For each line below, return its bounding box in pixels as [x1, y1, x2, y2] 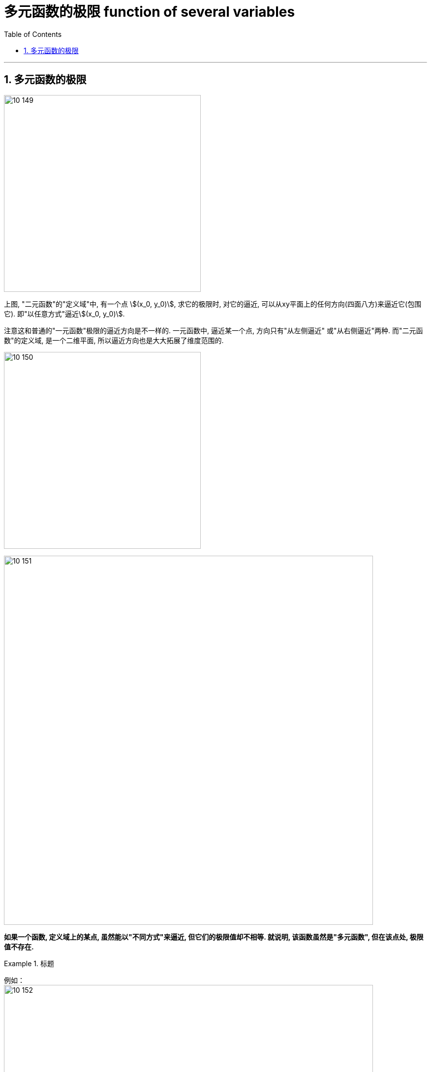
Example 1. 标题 [4, 959, 54, 968]
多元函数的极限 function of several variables [4, 3, 295, 20]
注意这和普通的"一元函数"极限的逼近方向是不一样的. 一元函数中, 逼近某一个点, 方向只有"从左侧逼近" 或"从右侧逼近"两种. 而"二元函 [4, 326, 423, 335]
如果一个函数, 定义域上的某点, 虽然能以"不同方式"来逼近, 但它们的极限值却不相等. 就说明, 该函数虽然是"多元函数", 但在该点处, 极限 [4, 932, 424, 941]
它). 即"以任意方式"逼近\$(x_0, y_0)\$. [4, 309, 125, 318]
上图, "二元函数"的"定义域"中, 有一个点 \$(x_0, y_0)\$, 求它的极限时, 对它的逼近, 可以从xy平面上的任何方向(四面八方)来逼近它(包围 [4, 299, 422, 308]
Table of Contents [4, 30, 62, 38]
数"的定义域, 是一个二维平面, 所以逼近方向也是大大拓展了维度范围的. [4, 336, 224, 345]
